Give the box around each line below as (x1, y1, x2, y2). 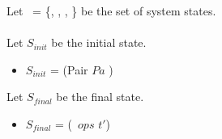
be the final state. (56, 88, 144, 105)
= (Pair (50, 61, 88, 78)
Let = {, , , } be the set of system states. (6, 2, 216, 19)
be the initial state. (51, 34, 147, 51)
